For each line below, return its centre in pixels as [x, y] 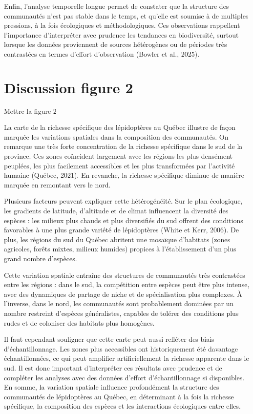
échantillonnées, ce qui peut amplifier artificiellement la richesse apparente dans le [126, 358]
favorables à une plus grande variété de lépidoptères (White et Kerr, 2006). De [121, 230]
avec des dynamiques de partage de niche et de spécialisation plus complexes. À [123, 294]
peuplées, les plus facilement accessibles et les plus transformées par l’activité [119, 165]
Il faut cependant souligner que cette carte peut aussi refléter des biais [109, 339]
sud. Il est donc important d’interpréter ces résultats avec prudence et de [113, 367]
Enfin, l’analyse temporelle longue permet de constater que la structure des [116, 6]
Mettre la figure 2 [30, 111]
